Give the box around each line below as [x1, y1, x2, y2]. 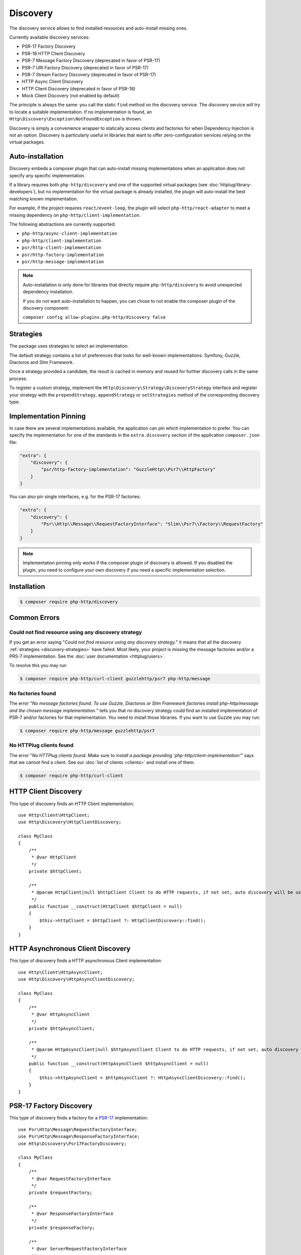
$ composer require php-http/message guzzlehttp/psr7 [20, 728, 155, 733]
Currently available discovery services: [9, 34, 90, 40]
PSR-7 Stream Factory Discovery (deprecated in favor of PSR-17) [22, 71, 157, 77]
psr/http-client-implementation [22, 245, 101, 250]
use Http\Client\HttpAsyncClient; [18, 969, 103, 975]
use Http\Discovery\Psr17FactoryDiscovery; [18, 1141, 127, 1147]
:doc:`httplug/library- [208, 182, 252, 188]
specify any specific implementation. [9, 172, 85, 178]
